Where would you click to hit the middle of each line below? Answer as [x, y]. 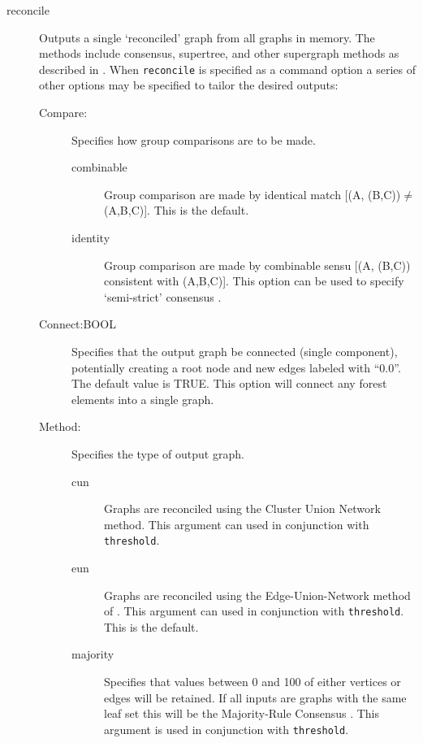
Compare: [63, 113]
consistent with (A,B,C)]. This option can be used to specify [254, 281]
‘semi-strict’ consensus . [163, 296]
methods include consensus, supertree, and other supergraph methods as [219, 53]
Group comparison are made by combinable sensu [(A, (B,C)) [257, 265]
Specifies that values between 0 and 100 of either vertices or [253, 681]
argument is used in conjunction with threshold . [227, 729]
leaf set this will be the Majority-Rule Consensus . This [242, 713]
